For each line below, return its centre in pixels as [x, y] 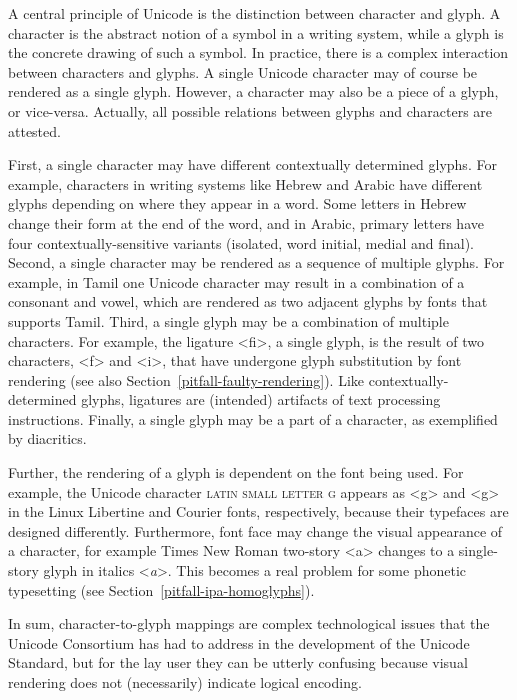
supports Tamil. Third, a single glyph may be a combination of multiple [228, 320]
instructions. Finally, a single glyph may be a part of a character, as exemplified [253, 418]
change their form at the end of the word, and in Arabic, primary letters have [246, 222]
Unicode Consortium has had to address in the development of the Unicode [239, 642]
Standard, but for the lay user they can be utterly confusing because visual [238, 662]
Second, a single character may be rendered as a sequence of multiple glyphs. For [256, 262]
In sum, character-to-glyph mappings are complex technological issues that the [249, 623]
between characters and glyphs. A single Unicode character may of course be [243, 71]
